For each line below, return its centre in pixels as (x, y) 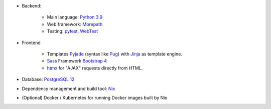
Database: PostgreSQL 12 (48, 79)
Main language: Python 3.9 (75, 17)
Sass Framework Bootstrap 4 (77, 61)
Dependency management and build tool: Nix (69, 88)
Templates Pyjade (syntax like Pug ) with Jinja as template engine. (115, 54)
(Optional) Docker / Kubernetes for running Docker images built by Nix (95, 97)
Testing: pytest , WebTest (73, 31)
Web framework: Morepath (75, 24)
